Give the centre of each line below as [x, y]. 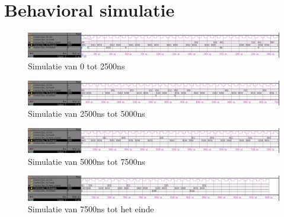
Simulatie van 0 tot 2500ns [76, 66]
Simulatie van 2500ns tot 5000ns [87, 114]
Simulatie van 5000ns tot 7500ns [87, 161]
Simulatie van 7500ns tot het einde [91, 209]
